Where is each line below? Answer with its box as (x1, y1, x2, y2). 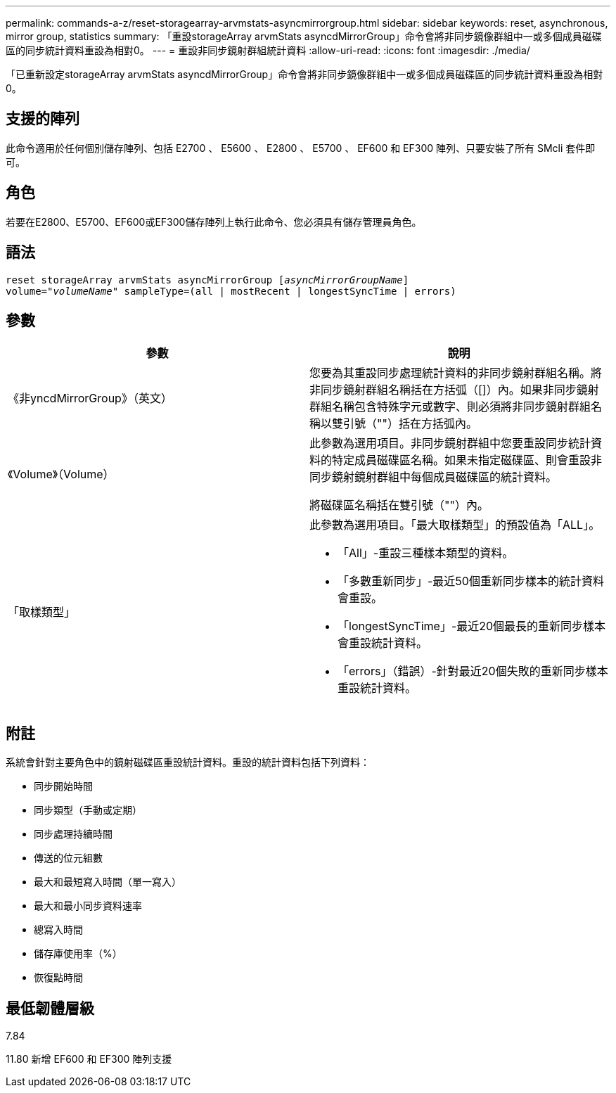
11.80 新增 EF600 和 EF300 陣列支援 (6, 1053, 172, 1066)
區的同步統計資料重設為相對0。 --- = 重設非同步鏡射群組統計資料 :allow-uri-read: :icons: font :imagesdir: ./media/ (6, 44, 530, 56)
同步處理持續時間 (34, 828, 113, 840)
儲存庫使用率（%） (34, 947, 122, 960)
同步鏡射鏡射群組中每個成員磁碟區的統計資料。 (309, 470, 558, 485)
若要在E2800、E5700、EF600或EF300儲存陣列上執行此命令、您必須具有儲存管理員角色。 (6, 215, 422, 228)
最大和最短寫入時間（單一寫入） (34, 876, 181, 888)
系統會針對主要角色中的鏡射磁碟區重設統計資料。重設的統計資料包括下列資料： (6, 756, 370, 769)
